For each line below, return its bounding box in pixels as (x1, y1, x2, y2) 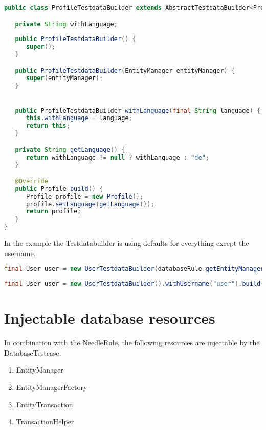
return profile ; (26, 208, 81, 216)
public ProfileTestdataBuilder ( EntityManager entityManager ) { (15, 67, 235, 74)
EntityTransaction (16, 399, 73, 409)
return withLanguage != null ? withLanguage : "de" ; (26, 153, 210, 161)
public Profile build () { (15, 185, 103, 192)
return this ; (26, 122, 70, 130)
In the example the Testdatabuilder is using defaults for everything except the (4, 238, 249, 248)
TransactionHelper (16, 416, 74, 427)
